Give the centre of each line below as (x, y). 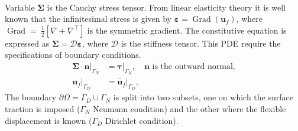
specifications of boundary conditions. (73, 55)
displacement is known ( (48, 120)
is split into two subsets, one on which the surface (203, 97)
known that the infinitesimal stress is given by (88, 19)
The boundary (31, 97)
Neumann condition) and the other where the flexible (190, 108)
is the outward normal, (194, 66)
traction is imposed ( (43, 108)
